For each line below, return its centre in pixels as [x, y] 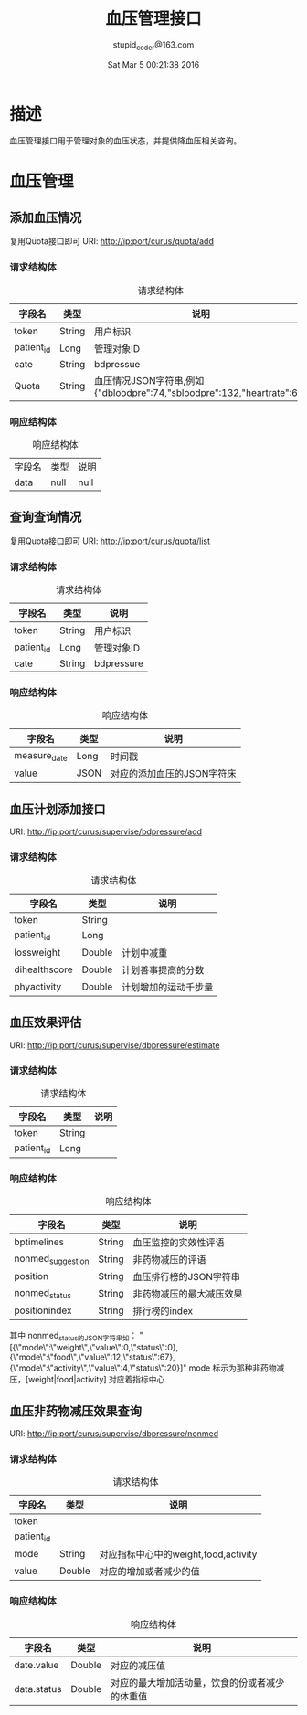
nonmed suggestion [52, 1259]
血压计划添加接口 [58, 809]
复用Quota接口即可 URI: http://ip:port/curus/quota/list [110, 541]
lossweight [37, 952]
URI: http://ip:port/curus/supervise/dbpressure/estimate [115, 1045]
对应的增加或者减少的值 [150, 1572]
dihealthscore [43, 969]
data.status [38, 1689]
